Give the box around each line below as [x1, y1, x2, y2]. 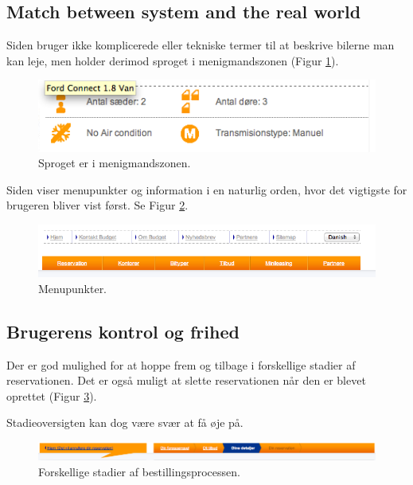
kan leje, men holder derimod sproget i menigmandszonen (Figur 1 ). [6, 52, 339, 68]
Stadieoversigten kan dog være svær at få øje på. [6, 414, 244, 431]
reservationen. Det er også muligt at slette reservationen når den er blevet [6, 372, 366, 389]
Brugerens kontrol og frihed [6, 319, 240, 343]
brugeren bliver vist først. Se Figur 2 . [6, 197, 189, 213]
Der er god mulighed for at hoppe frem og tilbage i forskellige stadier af [6, 356, 356, 373]
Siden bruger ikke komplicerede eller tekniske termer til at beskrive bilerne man [6, 37, 395, 53]
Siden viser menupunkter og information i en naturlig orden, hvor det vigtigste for [6, 181, 407, 198]
